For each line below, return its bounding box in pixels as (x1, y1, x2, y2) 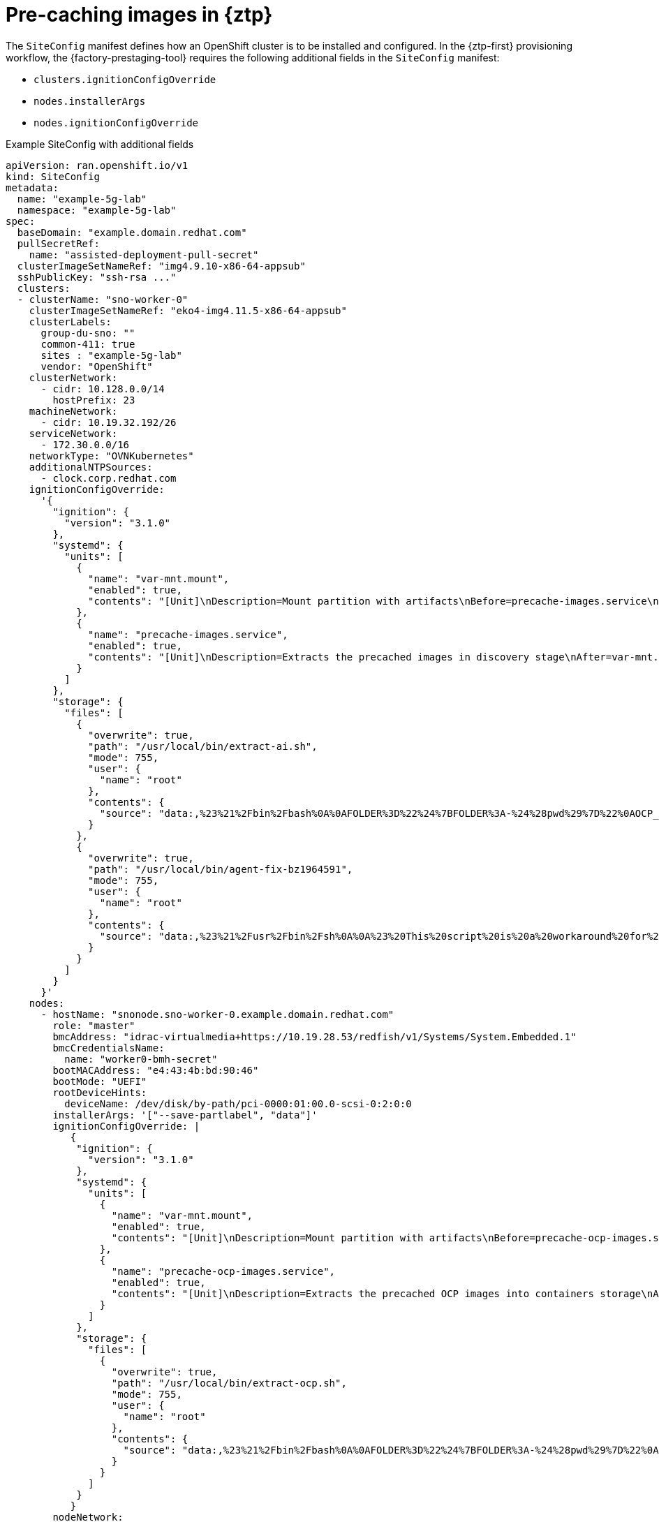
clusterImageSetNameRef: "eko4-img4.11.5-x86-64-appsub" (29, 304, 347, 316)
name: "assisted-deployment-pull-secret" (29, 249, 259, 260)
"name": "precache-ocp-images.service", (111, 1265, 336, 1277)
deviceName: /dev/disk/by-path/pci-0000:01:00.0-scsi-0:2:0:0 (64, 1098, 412, 1109)
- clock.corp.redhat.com (40, 472, 177, 484)
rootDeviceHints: (52, 1086, 147, 1098)
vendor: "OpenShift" (40, 360, 153, 372)
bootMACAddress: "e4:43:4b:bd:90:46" (52, 1064, 259, 1076)
